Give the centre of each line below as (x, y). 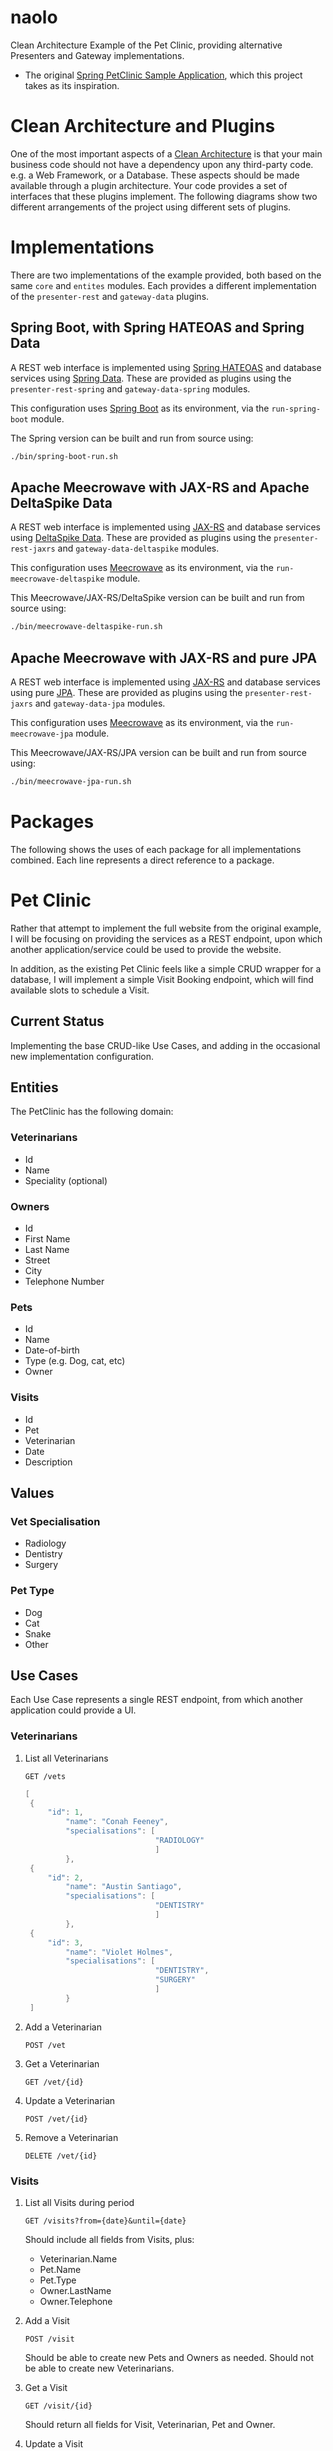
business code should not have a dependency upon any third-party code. (162, 164)
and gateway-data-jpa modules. (100, 703)
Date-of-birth (52, 1350)
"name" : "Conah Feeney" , (117, 1822)
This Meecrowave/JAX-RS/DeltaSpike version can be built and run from (157, 598)
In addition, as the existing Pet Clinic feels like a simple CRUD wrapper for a (166, 968)
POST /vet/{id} (56, 2119)
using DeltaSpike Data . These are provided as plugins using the (141, 538)
